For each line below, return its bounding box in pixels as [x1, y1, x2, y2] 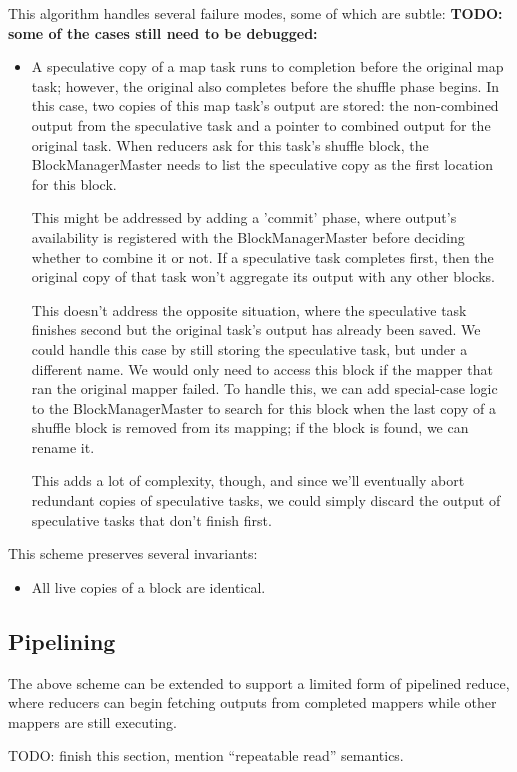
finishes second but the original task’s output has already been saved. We [31, 319, 481, 340]
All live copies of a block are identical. [31, 576, 266, 597]
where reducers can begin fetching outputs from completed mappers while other [8, 692, 497, 713]
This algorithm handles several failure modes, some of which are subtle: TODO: [8, 3, 503, 23]
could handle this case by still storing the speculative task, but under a [31, 338, 468, 359]
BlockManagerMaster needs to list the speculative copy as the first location [31, 154, 493, 175]
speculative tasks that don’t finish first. [31, 509, 272, 530]
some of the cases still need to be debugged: [8, 22, 318, 43]
